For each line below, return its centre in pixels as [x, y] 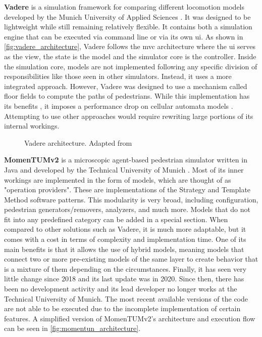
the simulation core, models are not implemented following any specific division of [131, 66]
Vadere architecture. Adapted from [78, 142]
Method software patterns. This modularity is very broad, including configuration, [131, 199]
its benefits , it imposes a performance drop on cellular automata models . [119, 106]
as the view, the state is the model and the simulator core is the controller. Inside [130, 56]
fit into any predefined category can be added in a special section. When [116, 219]
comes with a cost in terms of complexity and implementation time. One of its [125, 239]
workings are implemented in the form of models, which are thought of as [118, 179]
